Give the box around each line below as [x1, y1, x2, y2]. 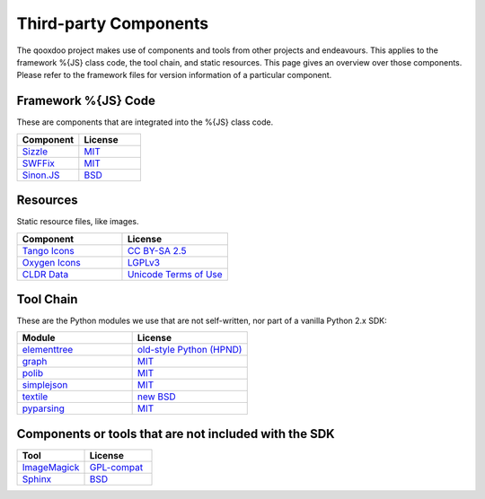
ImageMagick [22, 460, 80, 473]
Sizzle [22, 144, 48, 157]
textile [22, 390, 48, 403]
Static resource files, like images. [16, 216, 139, 227]
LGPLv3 [127, 256, 161, 268]
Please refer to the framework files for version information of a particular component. [16, 70, 332, 81]
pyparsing [22, 402, 65, 415]
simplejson [22, 379, 68, 391]
